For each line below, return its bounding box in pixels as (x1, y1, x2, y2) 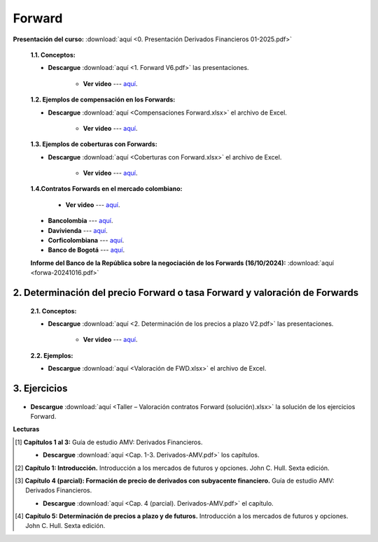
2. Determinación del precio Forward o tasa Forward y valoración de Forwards (13, 287, 359, 299)
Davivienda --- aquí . (48, 226, 108, 234)
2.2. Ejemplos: (30, 351, 73, 359)
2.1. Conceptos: (30, 306, 77, 315)
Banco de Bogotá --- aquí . (48, 245, 125, 255)
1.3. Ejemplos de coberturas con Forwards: (30, 140, 157, 148)
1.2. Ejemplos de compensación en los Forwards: (30, 95, 176, 104)
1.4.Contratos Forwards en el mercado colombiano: (30, 185, 183, 193)
